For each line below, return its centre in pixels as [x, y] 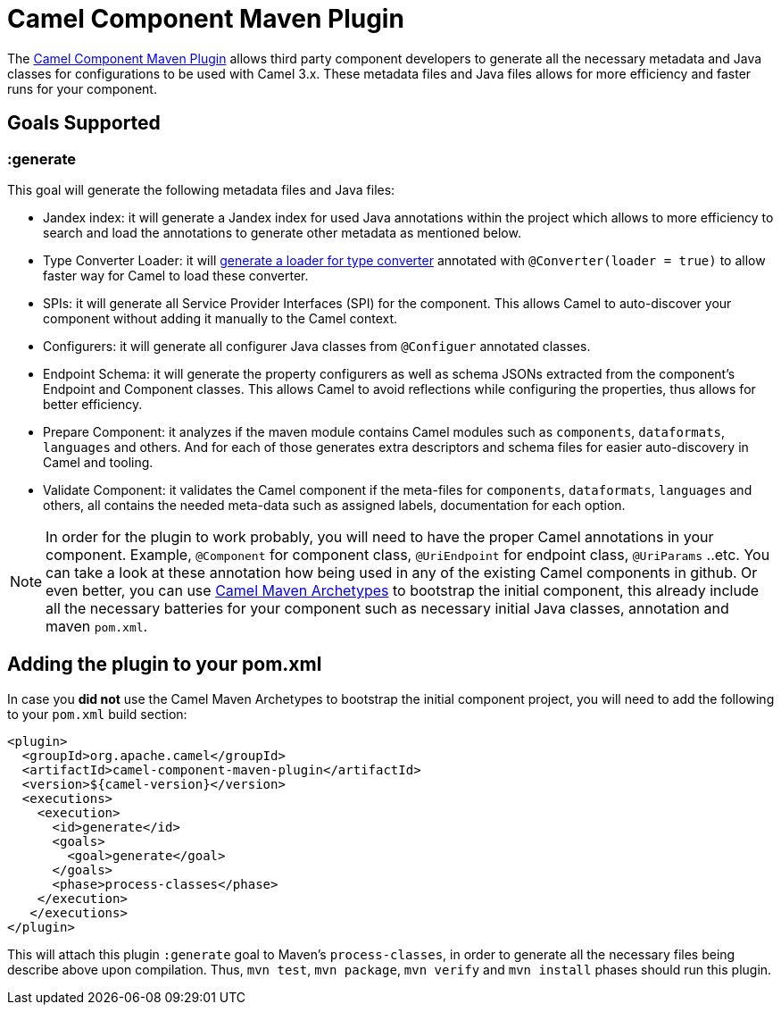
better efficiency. [93, 404]
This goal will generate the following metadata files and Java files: [201, 189]
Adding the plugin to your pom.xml [165, 665]
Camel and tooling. [98, 462]
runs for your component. [82, 88]
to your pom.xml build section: [97, 714]
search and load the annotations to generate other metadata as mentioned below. [282, 232]
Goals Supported [84, 123]
